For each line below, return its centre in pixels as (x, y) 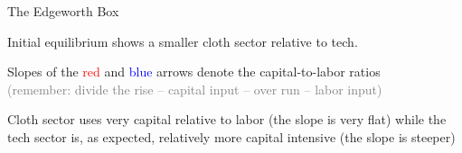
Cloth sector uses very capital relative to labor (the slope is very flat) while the (227, 119)
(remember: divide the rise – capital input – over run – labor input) (195, 89)
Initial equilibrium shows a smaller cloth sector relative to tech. (183, 41)
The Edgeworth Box (63, 11)
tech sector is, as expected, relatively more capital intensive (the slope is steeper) (231, 136)
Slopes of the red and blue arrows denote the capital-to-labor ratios (194, 72)
